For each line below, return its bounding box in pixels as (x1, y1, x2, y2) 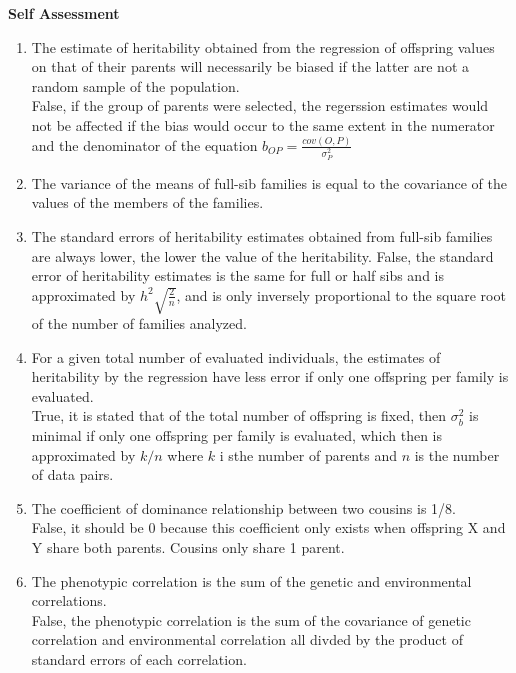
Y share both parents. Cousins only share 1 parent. (31, 536, 345, 557)
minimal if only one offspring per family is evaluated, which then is (31, 424, 443, 445)
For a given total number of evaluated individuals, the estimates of (31, 346, 441, 367)
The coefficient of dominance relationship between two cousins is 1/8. (31, 497, 456, 518)
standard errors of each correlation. (31, 648, 247, 669)
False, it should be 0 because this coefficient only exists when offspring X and (31, 517, 506, 538)
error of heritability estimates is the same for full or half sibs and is (31, 265, 445, 286)
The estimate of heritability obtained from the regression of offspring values (31, 36, 495, 57)
